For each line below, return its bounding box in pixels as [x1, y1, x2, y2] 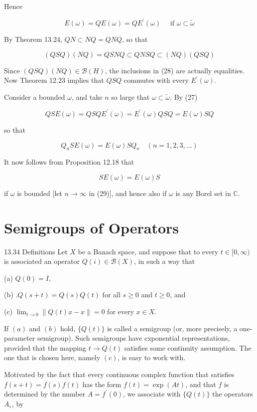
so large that [111, 91, 150, 102]
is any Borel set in [175, 188, 231, 198]
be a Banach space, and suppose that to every [78, 246, 219, 256]
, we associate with [123, 389, 181, 399]
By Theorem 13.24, [4, 34, 62, 44]
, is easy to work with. [118, 352, 186, 363]
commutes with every [124, 75, 189, 85]
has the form [82, 379, 122, 389]
